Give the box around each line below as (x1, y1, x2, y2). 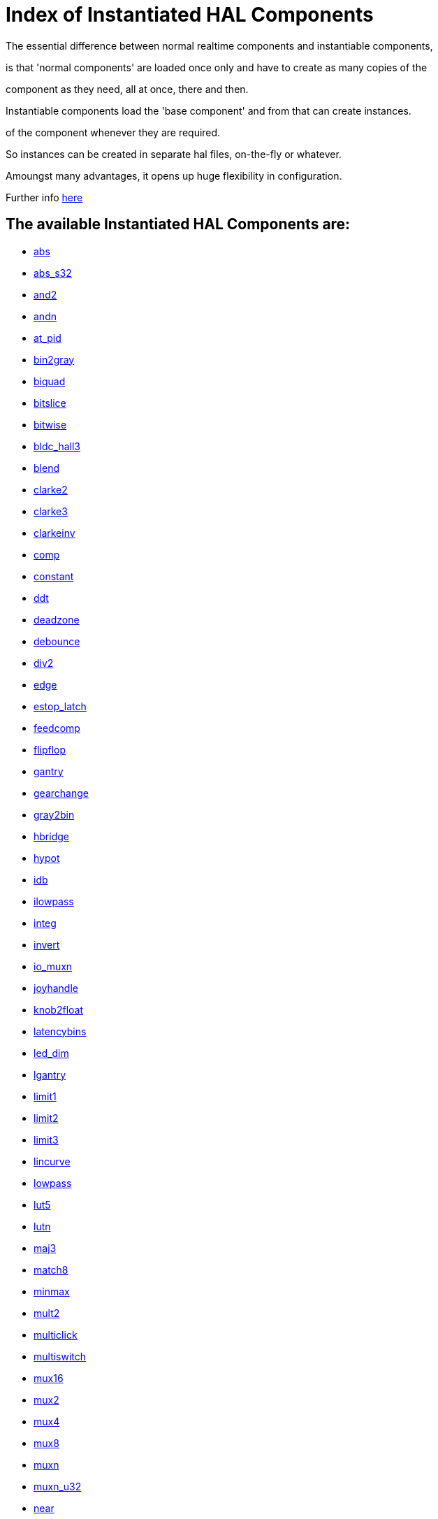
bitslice (34, 396, 66, 409)
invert (34, 938, 60, 951)
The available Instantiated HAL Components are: (6, 215, 351, 233)
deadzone (34, 613, 80, 626)
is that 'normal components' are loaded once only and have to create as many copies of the (6, 61, 428, 73)
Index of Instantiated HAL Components (6, 3, 374, 27)
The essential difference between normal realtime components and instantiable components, (6, 39, 433, 52)
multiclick (34, 1328, 78, 1341)
